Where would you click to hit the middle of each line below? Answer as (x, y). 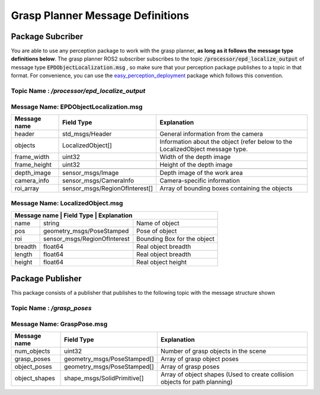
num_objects (32, 351)
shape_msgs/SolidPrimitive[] (104, 378)
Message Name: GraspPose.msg (59, 324)
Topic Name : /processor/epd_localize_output (78, 91)
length (23, 254)
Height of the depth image (196, 164)
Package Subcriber (47, 36)
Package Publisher (47, 279)
